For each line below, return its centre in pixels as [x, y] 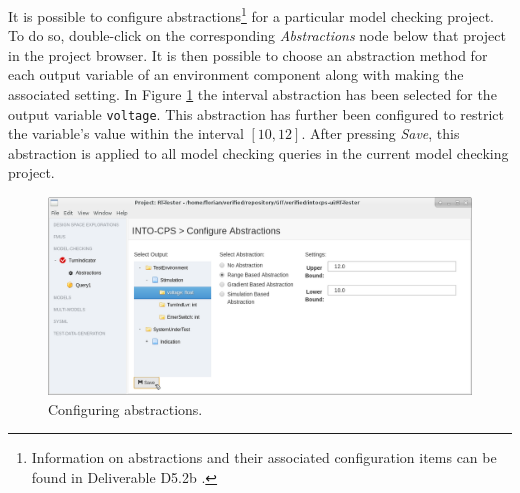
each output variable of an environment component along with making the [236, 74]
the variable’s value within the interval [126, 133]
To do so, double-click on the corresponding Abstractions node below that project [257, 35]
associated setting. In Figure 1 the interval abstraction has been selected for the [252, 94]
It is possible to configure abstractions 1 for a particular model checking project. [251, 14]
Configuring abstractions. [125, 408]
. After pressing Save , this [380, 133]
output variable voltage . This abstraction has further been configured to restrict [256, 113]
